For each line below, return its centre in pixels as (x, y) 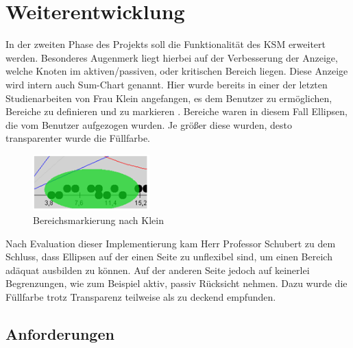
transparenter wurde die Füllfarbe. (78, 138)
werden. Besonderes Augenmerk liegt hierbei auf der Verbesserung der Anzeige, (172, 57)
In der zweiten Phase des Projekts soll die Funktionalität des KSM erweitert (166, 44)
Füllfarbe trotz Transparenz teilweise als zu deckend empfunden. (141, 297)
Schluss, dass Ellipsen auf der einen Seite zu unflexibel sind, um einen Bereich (169, 257)
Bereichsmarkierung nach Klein (98, 220)
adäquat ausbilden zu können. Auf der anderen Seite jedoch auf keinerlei (158, 270)
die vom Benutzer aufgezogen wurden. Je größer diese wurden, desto (149, 124)
